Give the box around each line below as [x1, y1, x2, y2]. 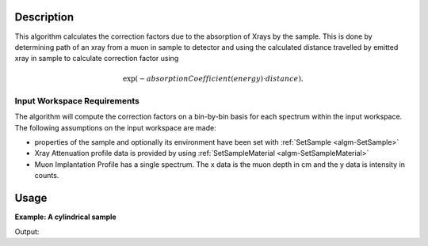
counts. [34, 171, 59, 180]
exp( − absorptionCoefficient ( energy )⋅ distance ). [122, 74, 304, 83]
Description [14, 10, 75, 24]
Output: [14, 226, 40, 237]
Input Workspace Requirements [14, 95, 140, 106]
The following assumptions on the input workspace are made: [14, 123, 217, 132]
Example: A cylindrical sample [14, 212, 117, 221]
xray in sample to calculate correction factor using [14, 54, 179, 63]
